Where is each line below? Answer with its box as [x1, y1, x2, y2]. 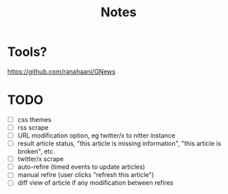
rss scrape [17, 123, 49, 131]
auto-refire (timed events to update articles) [17, 163, 145, 171]
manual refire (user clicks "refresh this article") [17, 171, 155, 179]
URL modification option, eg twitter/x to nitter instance [17, 131, 176, 140]
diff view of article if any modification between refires [17, 178, 174, 187]
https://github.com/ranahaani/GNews [7, 67, 116, 75]
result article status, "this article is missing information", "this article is [17, 139, 222, 148]
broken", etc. [17, 147, 55, 156]
